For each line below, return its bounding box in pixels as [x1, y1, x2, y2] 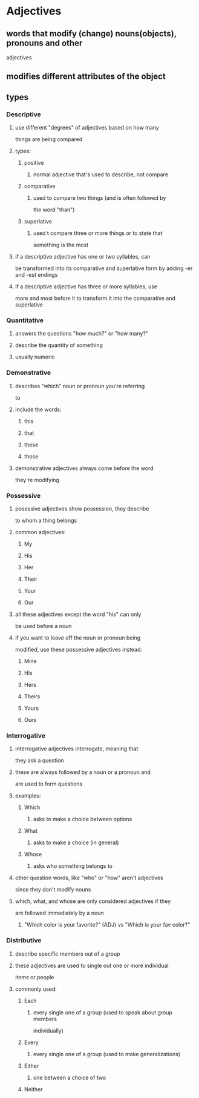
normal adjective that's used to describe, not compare [33, 171, 168, 178]
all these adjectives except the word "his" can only [15, 610, 142, 618]
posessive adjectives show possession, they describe [15, 504, 149, 512]
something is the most [33, 241, 89, 249]
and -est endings [15, 271, 58, 279]
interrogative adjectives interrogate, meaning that [15, 745, 139, 752]
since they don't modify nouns [15, 886, 91, 893]
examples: [15, 792, 41, 799]
